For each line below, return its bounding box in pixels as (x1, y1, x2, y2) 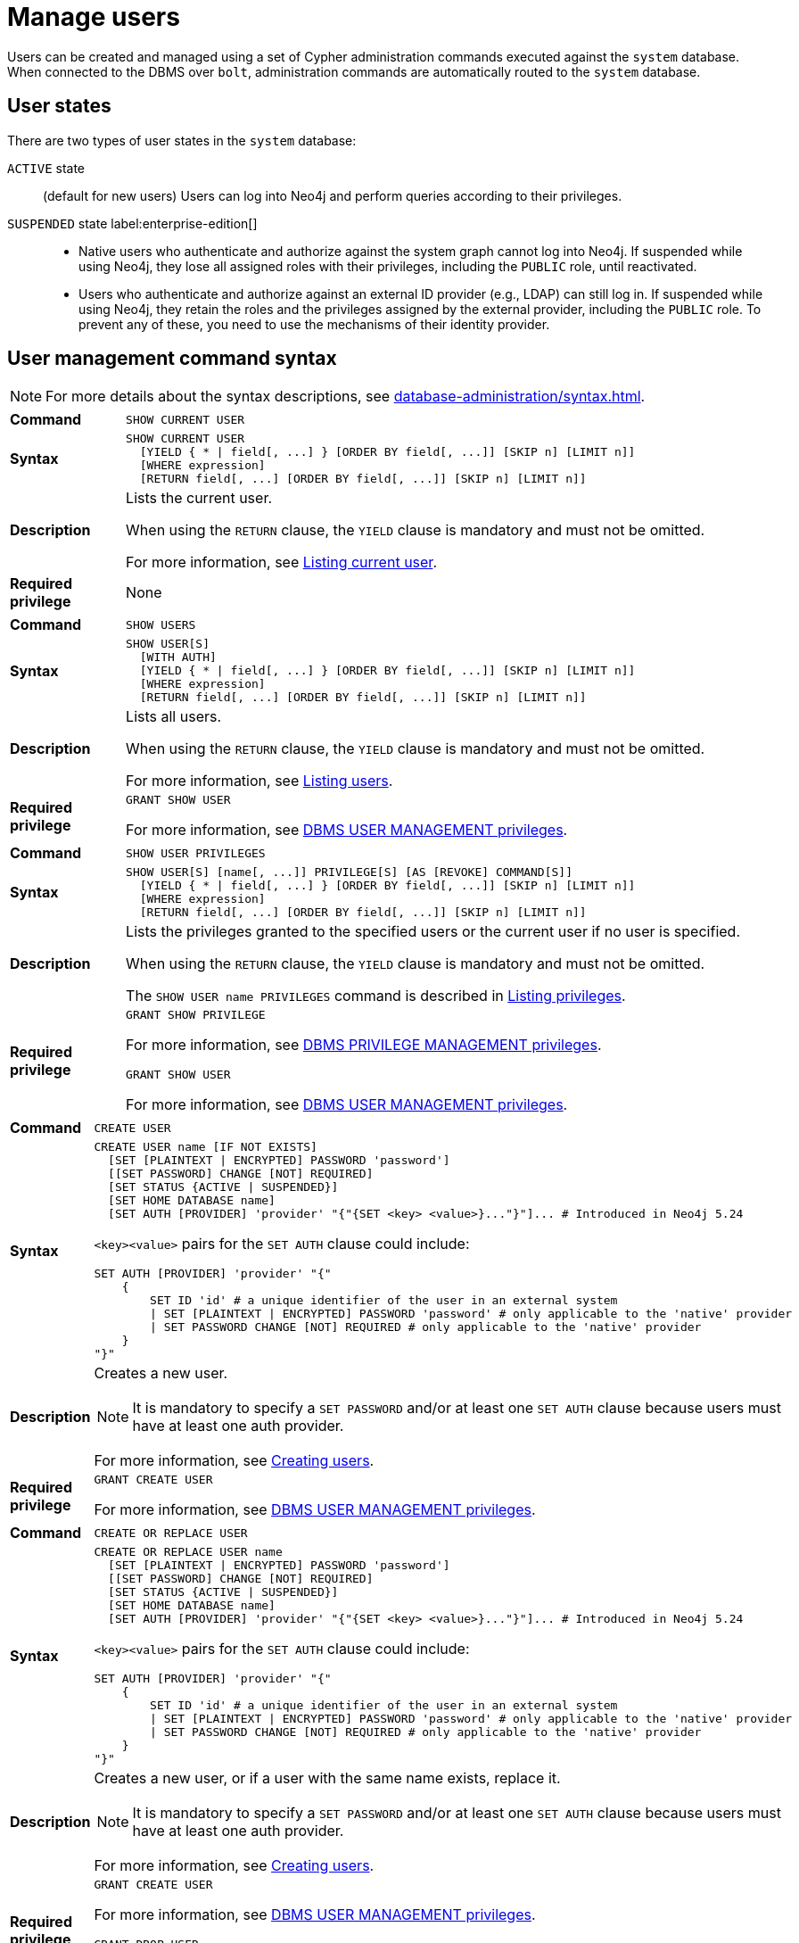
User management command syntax (7, 347, 337, 370)
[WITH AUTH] (139, 650, 217, 665)
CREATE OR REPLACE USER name (94, 1545, 283, 1559)
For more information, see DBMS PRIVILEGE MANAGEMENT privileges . (126, 1036, 602, 1054)
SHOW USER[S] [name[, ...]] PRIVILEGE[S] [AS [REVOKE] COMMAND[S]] (126, 865, 572, 880)
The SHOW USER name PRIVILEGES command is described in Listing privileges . (126, 987, 626, 1005)
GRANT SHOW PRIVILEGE (126, 1008, 266, 1022)
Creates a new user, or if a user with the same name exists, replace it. (94, 1769, 561, 1788)
